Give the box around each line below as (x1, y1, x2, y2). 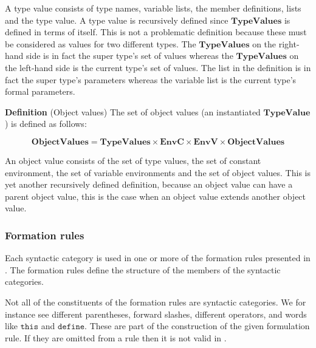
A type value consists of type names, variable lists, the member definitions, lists (5, 2, 301, 14)
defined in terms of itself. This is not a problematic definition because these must (5, 26, 307, 38)
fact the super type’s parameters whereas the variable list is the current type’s (5, 73, 297, 86)
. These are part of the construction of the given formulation (84, 319, 310, 332)
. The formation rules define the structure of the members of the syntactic (5, 263, 281, 276)
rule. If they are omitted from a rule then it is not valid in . (5, 331, 227, 344)
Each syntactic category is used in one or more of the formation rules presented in (5, 251, 311, 264)
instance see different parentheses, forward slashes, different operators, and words (5, 307, 307, 320)
